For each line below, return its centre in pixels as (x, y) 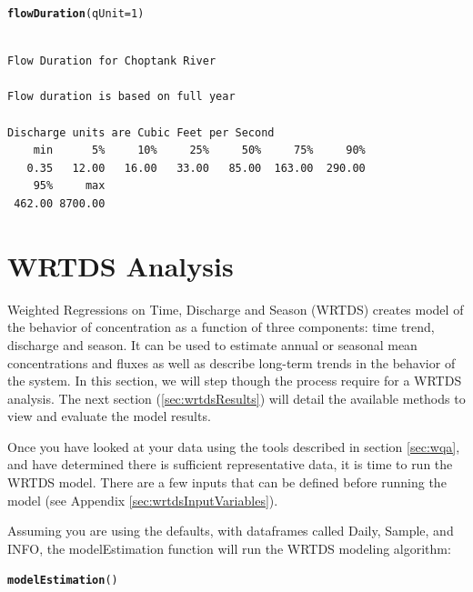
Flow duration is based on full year (121, 97)
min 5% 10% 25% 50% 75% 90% (199, 151)
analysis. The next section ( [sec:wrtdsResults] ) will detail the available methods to (236, 398)
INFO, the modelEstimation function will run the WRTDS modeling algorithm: (229, 548)
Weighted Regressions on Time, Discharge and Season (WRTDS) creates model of (236, 309)
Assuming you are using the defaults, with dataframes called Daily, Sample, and (231, 531)
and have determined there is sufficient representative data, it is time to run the (230, 464)
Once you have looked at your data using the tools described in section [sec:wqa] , (234, 446)
